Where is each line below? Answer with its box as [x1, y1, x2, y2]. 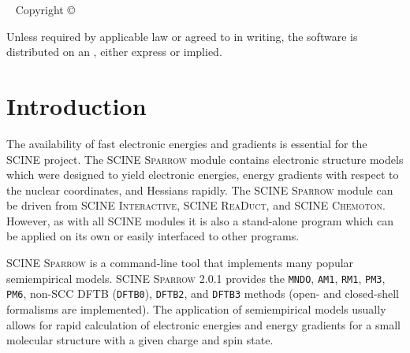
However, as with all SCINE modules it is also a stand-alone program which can [6, 212, 394, 229]
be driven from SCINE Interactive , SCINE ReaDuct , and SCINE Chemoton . [6, 197, 386, 214]
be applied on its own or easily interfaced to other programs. [6, 228, 300, 244]
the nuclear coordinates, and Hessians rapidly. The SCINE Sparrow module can [6, 181, 393, 198]
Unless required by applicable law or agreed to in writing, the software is [6, 28, 358, 44]
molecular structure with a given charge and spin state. [6, 332, 274, 348]
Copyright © [15, 2, 75, 17]
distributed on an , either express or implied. [6, 43, 222, 60]
